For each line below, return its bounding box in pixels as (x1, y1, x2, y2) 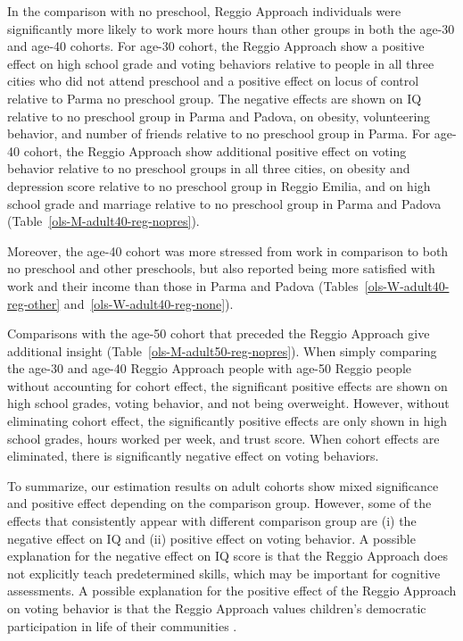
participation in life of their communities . (7, 616, 237, 635)
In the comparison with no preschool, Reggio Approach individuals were (7, 2, 401, 20)
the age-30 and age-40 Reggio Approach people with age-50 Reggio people (7, 359, 412, 378)
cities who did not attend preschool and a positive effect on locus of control (7, 71, 419, 90)
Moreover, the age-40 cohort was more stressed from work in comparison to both (7, 241, 449, 260)
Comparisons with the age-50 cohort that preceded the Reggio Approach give (7, 324, 430, 343)
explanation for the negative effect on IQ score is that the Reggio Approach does (7, 546, 449, 565)
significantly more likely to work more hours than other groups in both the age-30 (7, 19, 455, 37)
